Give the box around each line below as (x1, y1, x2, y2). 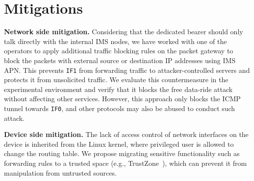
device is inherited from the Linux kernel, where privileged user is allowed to (4, 138, 234, 149)
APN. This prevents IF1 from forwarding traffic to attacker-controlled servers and (4, 65, 250, 75)
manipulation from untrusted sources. (4, 167, 117, 178)
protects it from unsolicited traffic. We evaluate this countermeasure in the (4, 74, 229, 85)
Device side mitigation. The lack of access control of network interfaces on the (4, 129, 249, 139)
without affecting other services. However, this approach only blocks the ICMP (4, 93, 241, 104)
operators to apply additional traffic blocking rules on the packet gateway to (4, 45, 233, 56)
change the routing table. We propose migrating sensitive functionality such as (4, 148, 240, 158)
